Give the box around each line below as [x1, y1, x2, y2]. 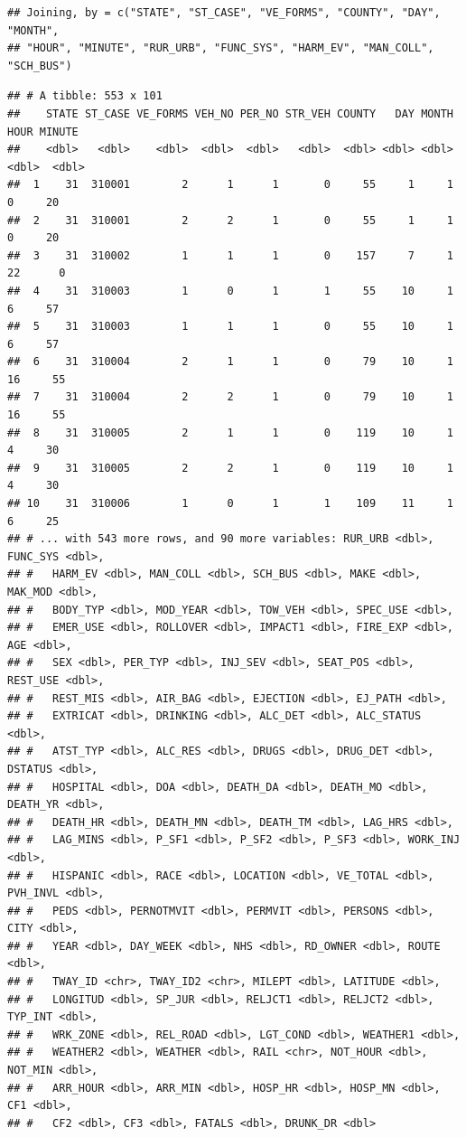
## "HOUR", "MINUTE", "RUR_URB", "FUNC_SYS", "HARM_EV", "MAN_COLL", [7, 42, 434, 55]
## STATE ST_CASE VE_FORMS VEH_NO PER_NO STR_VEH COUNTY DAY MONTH [7, 107, 453, 120]
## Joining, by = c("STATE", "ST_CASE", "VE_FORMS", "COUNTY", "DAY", [7, 6, 441, 19]
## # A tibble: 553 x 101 [7, 89, 163, 103]
